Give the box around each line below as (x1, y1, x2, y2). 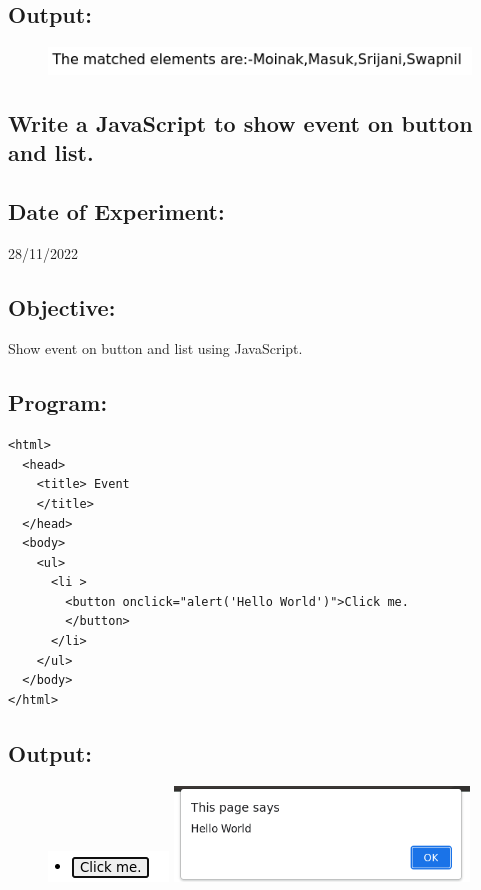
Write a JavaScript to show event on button (8, 107, 473, 138)
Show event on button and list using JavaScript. (8, 338, 303, 359)
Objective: (8, 291, 116, 322)
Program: (8, 387, 108, 418)
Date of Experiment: (8, 195, 225, 226)
